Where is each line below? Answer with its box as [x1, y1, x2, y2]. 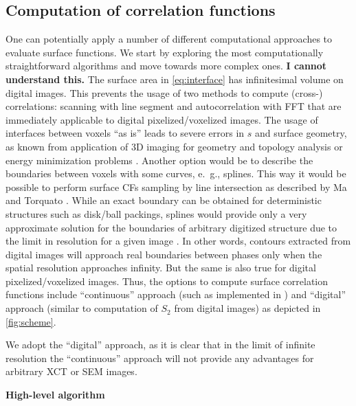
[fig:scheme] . [5, 314, 56, 328]
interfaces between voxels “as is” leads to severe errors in [5, 126, 245, 140]
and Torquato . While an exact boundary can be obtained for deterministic [5, 193, 322, 207]
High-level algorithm [5, 387, 105, 402]
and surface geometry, [255, 126, 347, 140]
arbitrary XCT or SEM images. [5, 364, 137, 379]
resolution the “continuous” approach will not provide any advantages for [5, 350, 314, 365]
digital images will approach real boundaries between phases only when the [5, 247, 322, 261]
